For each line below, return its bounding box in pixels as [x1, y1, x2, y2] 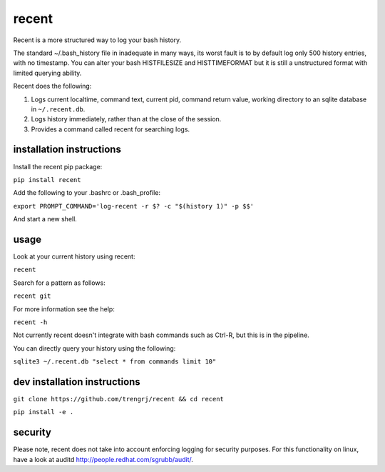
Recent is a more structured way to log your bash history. [13, 36, 182, 44]
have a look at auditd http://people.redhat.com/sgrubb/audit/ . [13, 455, 194, 463]
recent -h [13, 318, 48, 326]
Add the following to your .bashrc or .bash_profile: [13, 189, 160, 197]
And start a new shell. [13, 215, 78, 224]
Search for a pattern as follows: [13, 278, 106, 287]
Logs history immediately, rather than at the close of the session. [31, 115, 222, 124]
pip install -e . [13, 408, 74, 416]
